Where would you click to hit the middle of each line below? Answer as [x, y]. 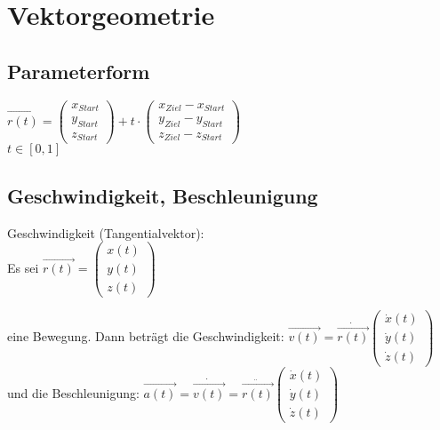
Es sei [23, 268]
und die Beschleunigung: [73, 392]
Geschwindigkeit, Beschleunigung [163, 195]
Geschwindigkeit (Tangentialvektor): [106, 232]
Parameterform [79, 71]
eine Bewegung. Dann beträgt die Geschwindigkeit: [146, 336]
